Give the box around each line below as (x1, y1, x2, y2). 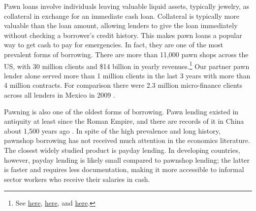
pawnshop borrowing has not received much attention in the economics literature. (4, 135, 250, 145)
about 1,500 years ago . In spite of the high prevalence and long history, (4, 125, 221, 136)
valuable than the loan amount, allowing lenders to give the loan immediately (4, 20, 238, 31)
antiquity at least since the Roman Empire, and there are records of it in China (4, 116, 244, 126)
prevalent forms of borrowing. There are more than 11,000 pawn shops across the (4, 49, 249, 59)
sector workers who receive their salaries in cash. (4, 174, 150, 184)
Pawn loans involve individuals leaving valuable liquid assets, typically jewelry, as (4, 1, 250, 11)
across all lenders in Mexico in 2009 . (4, 90, 115, 100)
